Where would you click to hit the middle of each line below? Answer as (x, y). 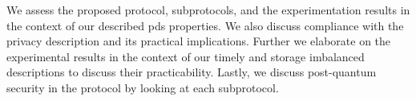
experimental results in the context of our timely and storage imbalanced (186, 56)
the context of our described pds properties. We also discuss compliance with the (205, 25)
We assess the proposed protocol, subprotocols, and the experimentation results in (208, 10)
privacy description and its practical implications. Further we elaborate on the (199, 41)
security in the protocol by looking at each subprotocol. (143, 87)
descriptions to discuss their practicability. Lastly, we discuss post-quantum (192, 72)
